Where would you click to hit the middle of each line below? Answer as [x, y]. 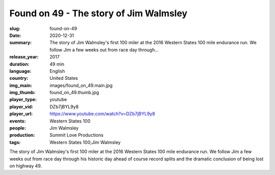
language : [20, 71]
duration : [20, 64]
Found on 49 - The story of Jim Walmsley [99, 13]
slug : [15, 28]
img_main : [21, 85]
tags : [15, 142]
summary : [21, 43]
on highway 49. [26, 166]
